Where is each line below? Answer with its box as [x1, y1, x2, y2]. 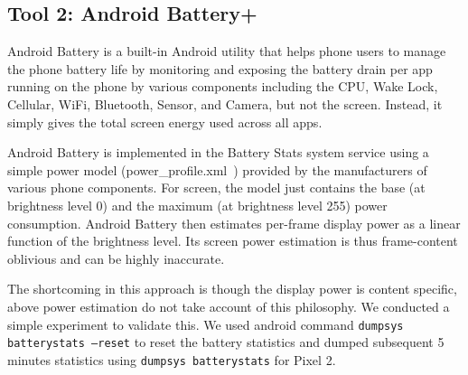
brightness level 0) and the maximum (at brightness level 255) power [7, 195, 388, 214]
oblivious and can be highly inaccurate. [7, 248, 225, 267]
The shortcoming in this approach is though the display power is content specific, [7, 279, 457, 298]
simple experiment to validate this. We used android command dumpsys [7, 314, 404, 333]
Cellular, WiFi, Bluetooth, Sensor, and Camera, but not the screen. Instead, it [7, 94, 443, 113]
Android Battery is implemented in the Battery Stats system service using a [7, 143, 429, 162]
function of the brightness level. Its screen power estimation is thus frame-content [7, 231, 458, 250]
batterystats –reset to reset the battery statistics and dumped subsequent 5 [7, 333, 445, 352]
